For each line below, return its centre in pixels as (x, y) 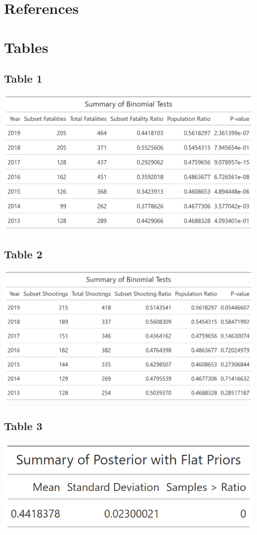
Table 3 (23, 426)
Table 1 (23, 78)
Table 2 (23, 254)
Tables (26, 47)
